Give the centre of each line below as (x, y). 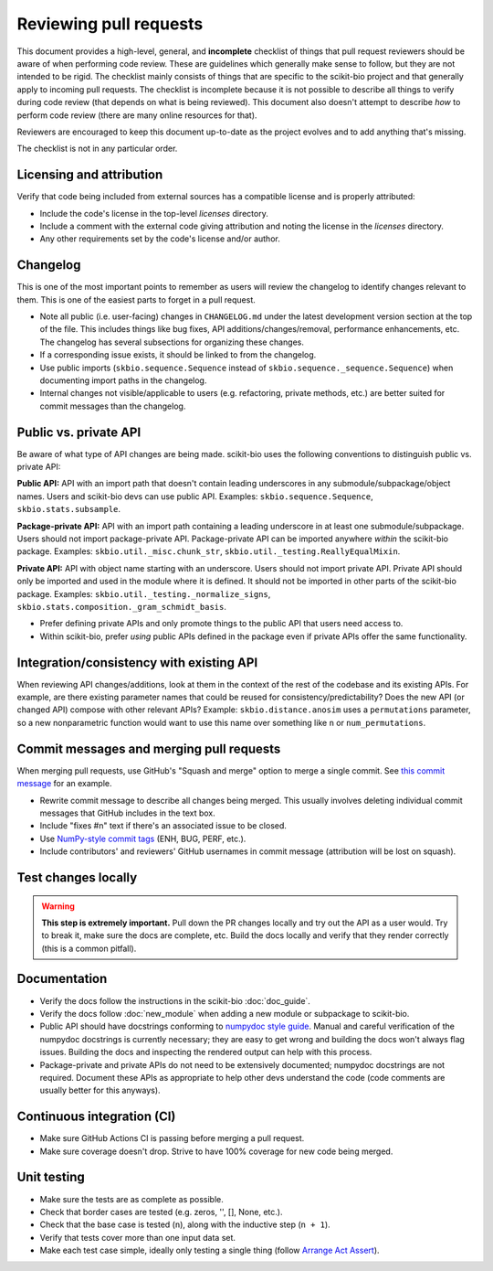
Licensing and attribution (90, 175)
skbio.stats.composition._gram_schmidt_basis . (122, 606)
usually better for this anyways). (100, 1090)
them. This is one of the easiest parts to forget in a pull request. (136, 299)
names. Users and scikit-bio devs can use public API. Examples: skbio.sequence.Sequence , (195, 496)
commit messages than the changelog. (113, 406)
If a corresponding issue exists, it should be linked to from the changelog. (178, 355)
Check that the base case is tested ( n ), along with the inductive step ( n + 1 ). (185, 1224)
